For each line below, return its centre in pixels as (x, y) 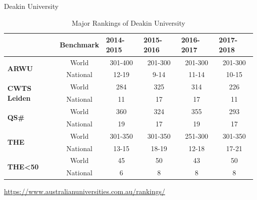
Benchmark (79, 44)
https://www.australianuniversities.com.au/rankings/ (85, 191)
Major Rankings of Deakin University (128, 22)
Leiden (19, 98)
